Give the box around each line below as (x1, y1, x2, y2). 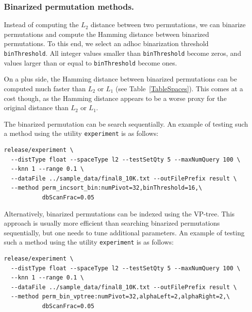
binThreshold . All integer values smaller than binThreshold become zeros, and (4, 48, 241, 58)
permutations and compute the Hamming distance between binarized (4, 29, 209, 39)
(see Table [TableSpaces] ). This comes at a (116, 83, 243, 93)
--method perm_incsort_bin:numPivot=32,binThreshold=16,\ (11, 184, 202, 192)
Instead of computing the (4, 19, 79, 30)
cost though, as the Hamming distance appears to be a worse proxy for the (4, 93, 227, 103)
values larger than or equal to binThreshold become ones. (4, 57, 177, 67)
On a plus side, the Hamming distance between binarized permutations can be (4, 74, 237, 84)
